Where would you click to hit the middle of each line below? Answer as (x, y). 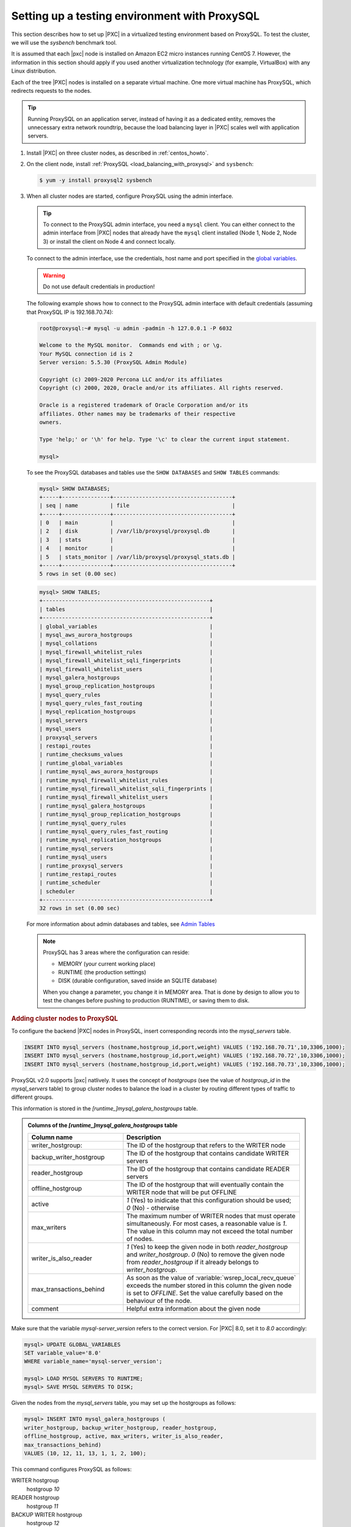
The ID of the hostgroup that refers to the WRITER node (206, 1145)
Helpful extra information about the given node (193, 1308)
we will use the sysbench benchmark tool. (64, 42)
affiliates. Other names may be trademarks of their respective (137, 414)
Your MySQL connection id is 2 (86, 354)
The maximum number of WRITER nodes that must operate (211, 1215)
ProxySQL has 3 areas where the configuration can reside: (116, 952)
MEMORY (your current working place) (107, 964)
